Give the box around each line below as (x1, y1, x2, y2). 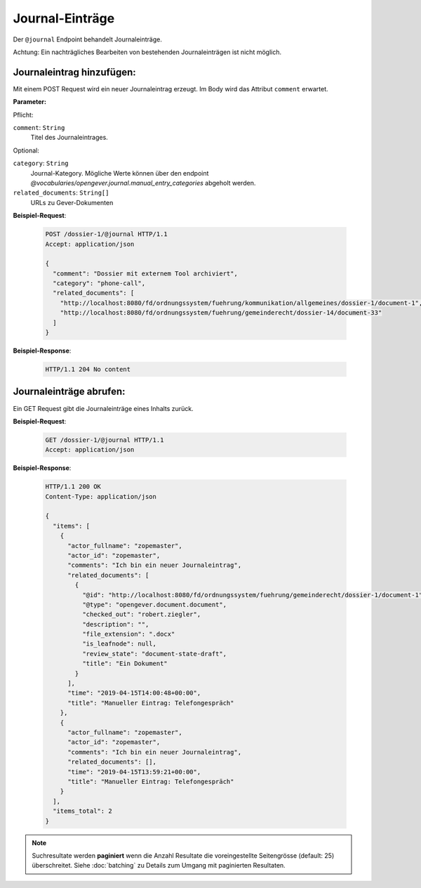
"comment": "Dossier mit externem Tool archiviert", (53, 269, 238, 277)
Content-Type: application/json (45, 492, 157, 500)
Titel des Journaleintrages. (30, 133, 108, 142)
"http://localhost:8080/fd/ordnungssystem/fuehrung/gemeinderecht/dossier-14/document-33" (60, 309, 382, 317)
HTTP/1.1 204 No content (45, 365, 131, 373)
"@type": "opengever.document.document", (81, 601, 227, 608)
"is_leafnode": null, (81, 640, 157, 648)
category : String (13, 159, 69, 168)
